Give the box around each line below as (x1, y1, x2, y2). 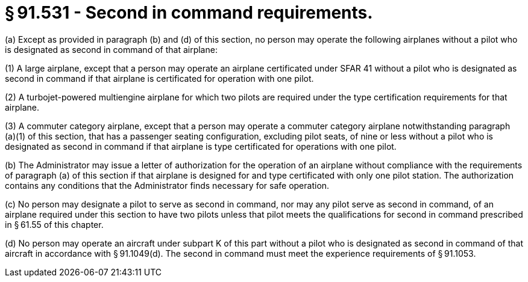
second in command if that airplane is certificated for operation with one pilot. (5, 73, 314, 84)
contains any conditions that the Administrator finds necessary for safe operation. (5, 180, 330, 191)
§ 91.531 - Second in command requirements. (5, 2, 373, 23)
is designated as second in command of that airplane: (5, 44, 218, 55)
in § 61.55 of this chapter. (5, 219, 104, 230)
